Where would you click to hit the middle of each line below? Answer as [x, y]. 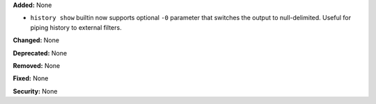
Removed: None [37, 65]
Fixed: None [31, 78]
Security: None [35, 91]
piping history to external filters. [76, 27]
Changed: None [36, 40]
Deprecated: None [40, 53]
